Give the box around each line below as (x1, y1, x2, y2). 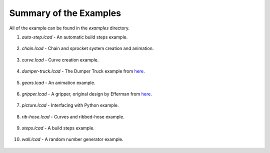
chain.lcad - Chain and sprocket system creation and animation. (21, 45, 154, 51)
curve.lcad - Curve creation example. (21, 56, 99, 62)
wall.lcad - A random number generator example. (21, 136, 123, 142)
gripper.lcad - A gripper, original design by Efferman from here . (21, 90, 152, 97)
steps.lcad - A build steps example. (21, 125, 95, 131)
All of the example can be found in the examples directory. (9, 25, 130, 31)
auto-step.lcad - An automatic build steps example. (21, 34, 128, 40)
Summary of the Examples (9, 7, 121, 18)
